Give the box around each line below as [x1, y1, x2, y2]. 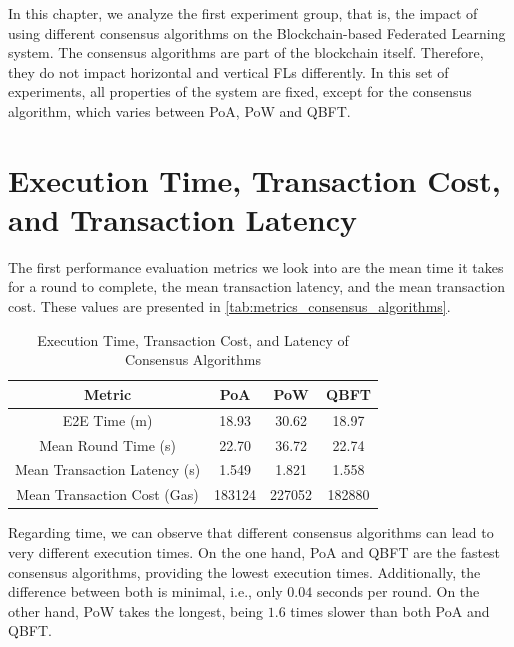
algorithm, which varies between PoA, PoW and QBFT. [8, 100, 351, 121]
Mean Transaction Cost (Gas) [16, 484, 199, 505]
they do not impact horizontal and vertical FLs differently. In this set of [8, 61, 449, 82]
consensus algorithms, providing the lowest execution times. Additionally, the [8, 561, 481, 582]
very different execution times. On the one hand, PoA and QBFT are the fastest [8, 541, 501, 562]
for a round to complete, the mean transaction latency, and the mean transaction [8, 276, 505, 297]
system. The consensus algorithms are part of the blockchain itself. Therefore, [8, 42, 484, 63]
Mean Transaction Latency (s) [15, 459, 201, 480]
